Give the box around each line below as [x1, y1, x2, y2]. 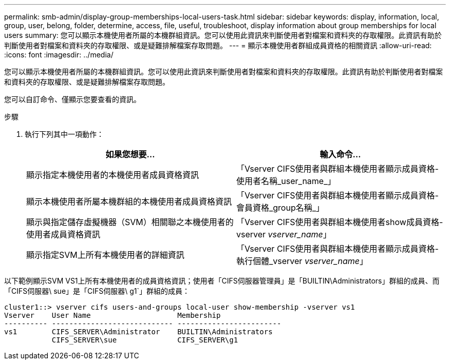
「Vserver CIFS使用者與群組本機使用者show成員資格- [236, 217, 443, 227]
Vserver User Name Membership [4, 311, 221, 319]
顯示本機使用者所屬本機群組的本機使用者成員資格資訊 [26, 196, 232, 207]
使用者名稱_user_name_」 [236, 176, 336, 186]
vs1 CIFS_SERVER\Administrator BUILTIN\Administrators [4, 328, 273, 336]
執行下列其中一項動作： [25, 130, 104, 138]
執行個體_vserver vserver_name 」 [236, 256, 368, 266]
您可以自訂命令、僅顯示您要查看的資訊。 [4, 95, 141, 104]
